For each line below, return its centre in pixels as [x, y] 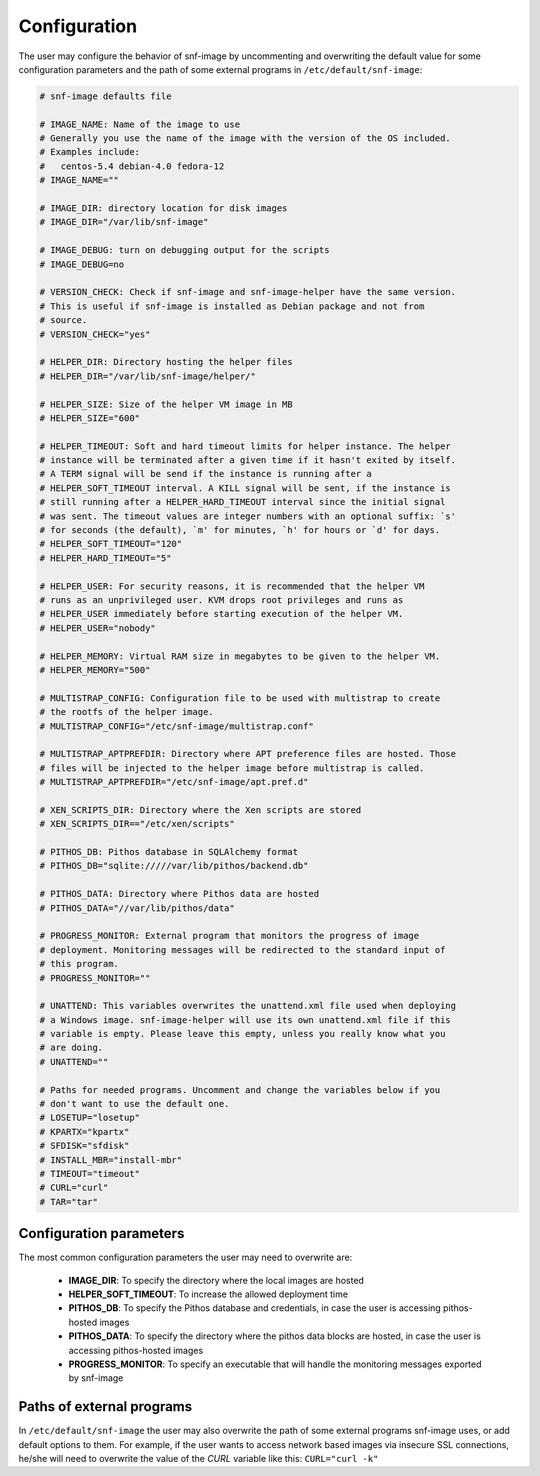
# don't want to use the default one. [134, 1104]
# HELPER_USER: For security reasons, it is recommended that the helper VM [232, 586]
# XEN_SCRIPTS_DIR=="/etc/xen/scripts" [137, 824]
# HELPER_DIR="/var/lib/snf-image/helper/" [148, 376]
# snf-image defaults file [105, 96]
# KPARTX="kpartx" [84, 1131]
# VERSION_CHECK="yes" [95, 334]
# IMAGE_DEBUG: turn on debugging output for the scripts [184, 250]
